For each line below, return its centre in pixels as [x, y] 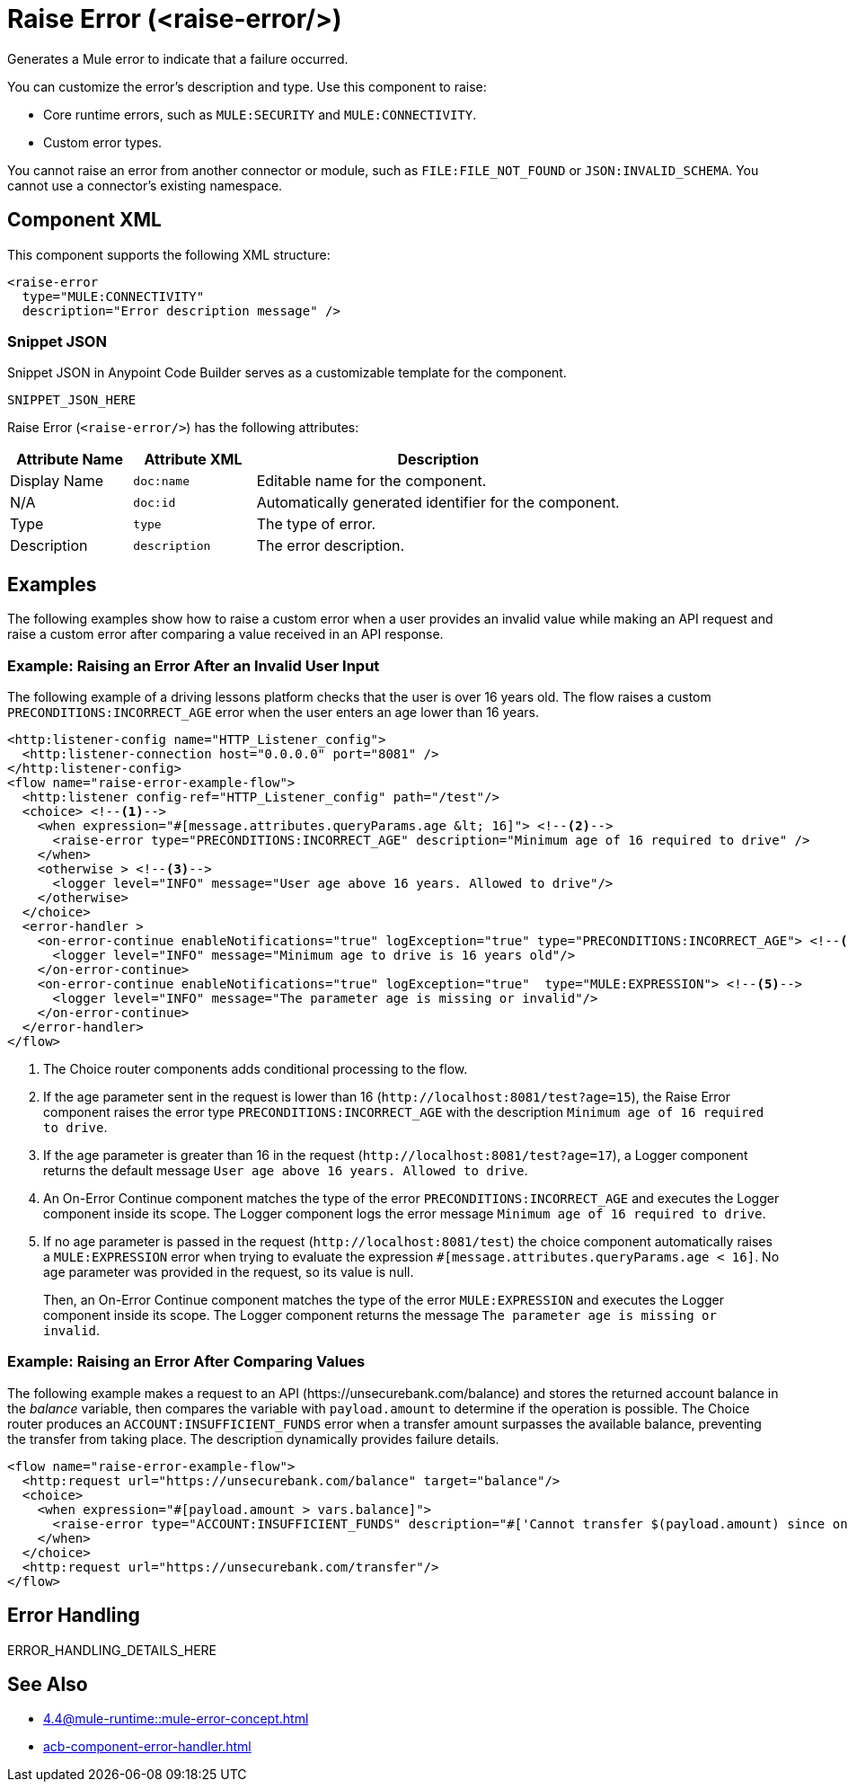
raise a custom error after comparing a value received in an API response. [225, 634]
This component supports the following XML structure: [169, 254]
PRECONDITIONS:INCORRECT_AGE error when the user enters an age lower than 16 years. [273, 712]
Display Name [57, 481]
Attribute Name [70, 460]
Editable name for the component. [371, 481]
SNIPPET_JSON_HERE [72, 400]
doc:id [155, 502]
